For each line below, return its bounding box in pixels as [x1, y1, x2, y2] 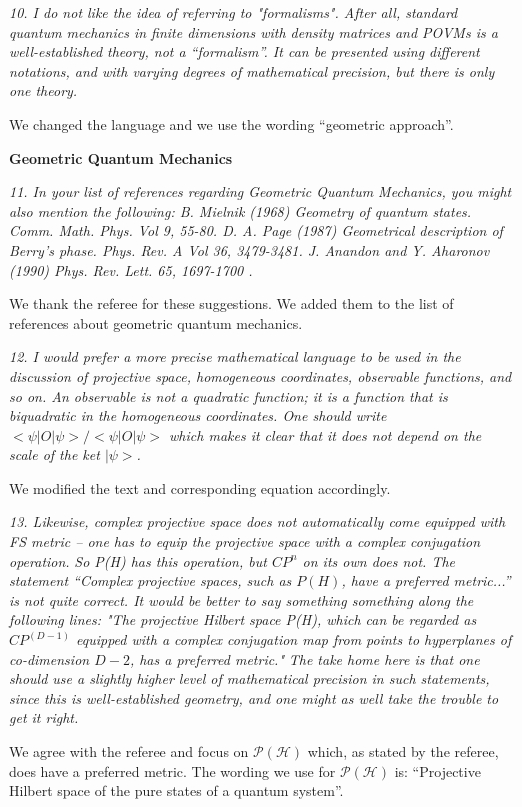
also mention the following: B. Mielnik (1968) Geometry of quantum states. [9, 200, 472, 221]
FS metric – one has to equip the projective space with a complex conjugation [9, 531, 481, 552]
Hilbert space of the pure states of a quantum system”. [9, 780, 344, 801]
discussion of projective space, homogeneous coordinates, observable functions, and [9, 365, 512, 386]
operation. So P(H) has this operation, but [9, 550, 267, 571]
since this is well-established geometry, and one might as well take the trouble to [9, 687, 499, 708]
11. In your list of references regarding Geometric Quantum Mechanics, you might [9, 181, 512, 202]
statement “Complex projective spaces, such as [9, 570, 292, 591]
